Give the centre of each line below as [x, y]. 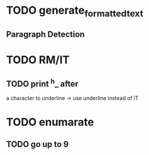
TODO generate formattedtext [75, 11]
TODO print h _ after [42, 83]
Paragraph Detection [46, 34]
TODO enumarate [50, 122]
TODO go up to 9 [38, 144]
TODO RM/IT [38, 60]
